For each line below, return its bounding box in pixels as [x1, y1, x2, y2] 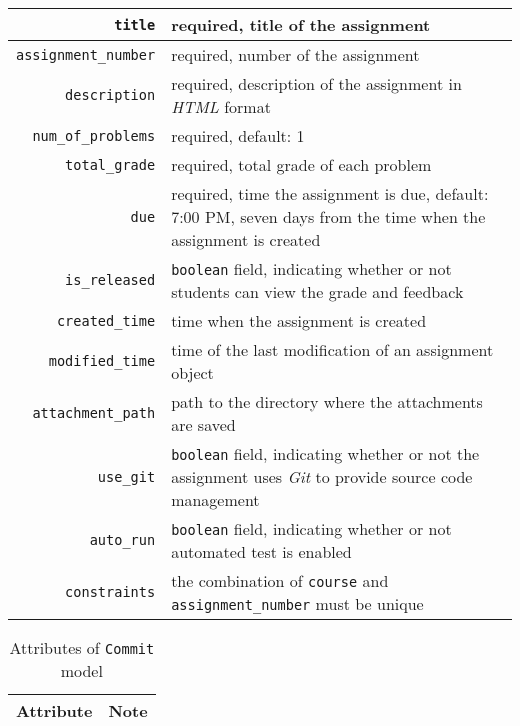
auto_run [89, 532, 156, 548]
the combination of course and [171, 569, 389, 592]
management [171, 488, 260, 511]
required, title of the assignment [171, 13, 431, 36]
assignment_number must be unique [171, 592, 424, 615]
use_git [97, 468, 156, 485]
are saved [171, 413, 236, 436]
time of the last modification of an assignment [171, 338, 494, 361]
